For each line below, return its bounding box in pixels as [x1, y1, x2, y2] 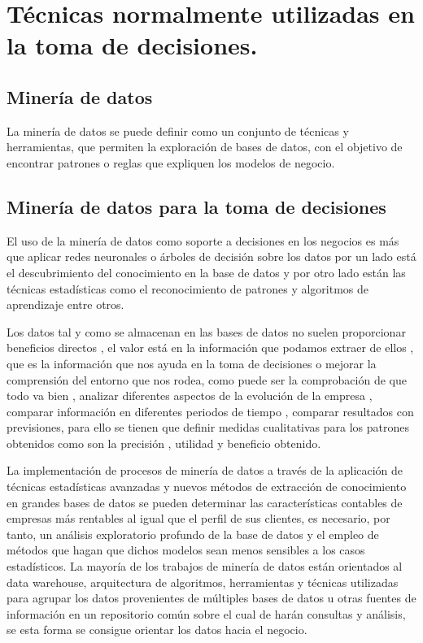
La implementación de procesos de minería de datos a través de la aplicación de [7, 462, 403, 479]
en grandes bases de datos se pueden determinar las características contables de [7, 493, 403, 510]
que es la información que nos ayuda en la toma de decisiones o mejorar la [7, 354, 377, 371]
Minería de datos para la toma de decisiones [7, 193, 386, 219]
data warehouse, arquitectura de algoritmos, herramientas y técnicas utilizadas [7, 573, 399, 590]
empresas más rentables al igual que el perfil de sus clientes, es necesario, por [7, 510, 390, 527]
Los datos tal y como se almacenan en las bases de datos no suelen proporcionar [7, 323, 406, 340]
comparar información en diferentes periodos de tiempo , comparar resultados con [7, 402, 414, 419]
